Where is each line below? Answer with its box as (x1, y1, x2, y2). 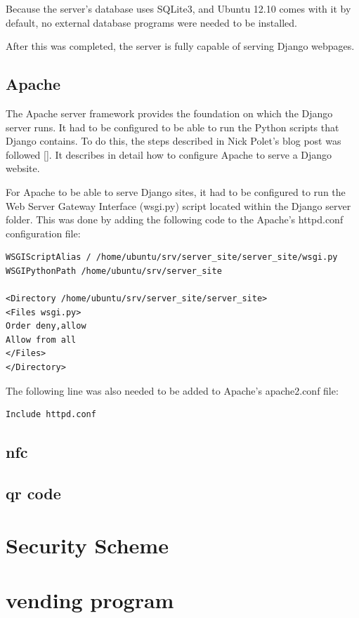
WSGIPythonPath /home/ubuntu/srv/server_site (6, 265, 222, 276)
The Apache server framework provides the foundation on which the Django (6, 105, 333, 120)
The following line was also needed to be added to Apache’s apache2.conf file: (6, 383, 339, 397)
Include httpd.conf (6, 409, 96, 420)
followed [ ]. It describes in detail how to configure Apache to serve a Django (6, 147, 332, 162)
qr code (6, 482, 61, 504)
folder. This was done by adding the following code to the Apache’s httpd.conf (6, 212, 344, 227)
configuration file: (6, 225, 81, 240)
